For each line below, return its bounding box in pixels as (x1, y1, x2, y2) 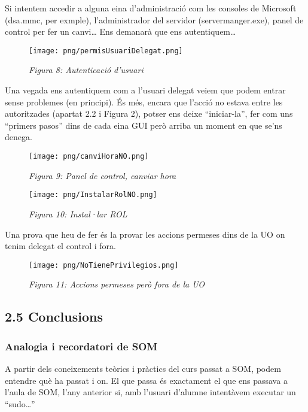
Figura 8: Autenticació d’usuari (29, 63, 144, 76)
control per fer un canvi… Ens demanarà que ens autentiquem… (5, 25, 236, 38)
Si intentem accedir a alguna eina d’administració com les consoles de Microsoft (5, 2, 297, 14)
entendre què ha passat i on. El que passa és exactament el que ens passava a (5, 374, 288, 386)
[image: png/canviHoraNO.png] (29, 152, 149, 160)
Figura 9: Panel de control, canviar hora (29, 169, 176, 181)
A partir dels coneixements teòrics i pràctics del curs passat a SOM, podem (5, 362, 281, 374)
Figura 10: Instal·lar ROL (29, 207, 127, 220)
